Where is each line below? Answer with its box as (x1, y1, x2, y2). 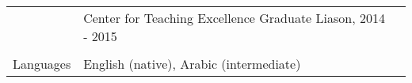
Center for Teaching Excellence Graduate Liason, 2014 (83, 9, 385, 27)
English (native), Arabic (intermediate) (83, 55, 301, 73)
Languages (13, 55, 71, 73)
